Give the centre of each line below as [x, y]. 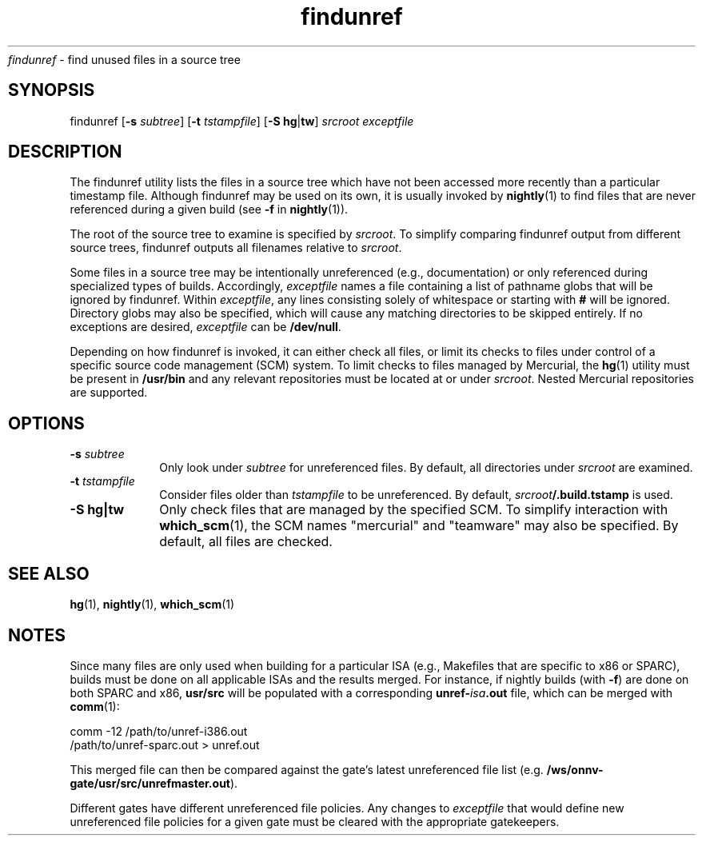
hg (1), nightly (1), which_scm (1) [152, 605]
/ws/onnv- [575, 769]
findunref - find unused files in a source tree [124, 59]
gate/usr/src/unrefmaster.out [150, 783]
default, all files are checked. [246, 542]
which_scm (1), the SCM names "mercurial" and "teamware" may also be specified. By [419, 526]
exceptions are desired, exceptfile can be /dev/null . [205, 327]
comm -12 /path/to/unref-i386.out [159, 731]
